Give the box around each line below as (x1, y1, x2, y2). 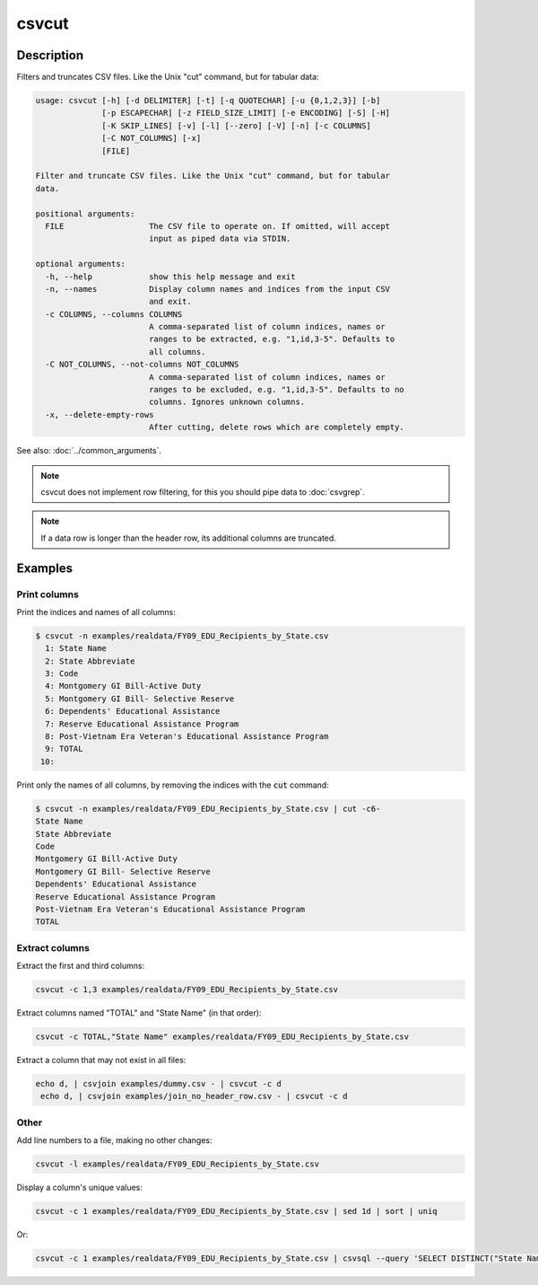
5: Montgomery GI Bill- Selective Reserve (45, 693, 235, 704)
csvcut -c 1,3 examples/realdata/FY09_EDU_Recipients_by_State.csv (35, 984, 339, 994)
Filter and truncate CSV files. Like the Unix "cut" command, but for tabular (35, 171, 390, 181)
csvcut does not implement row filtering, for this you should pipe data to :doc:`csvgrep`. (40, 486, 365, 497)
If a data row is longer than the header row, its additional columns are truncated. (40, 532, 336, 543)
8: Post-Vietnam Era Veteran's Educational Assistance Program (45, 732, 329, 742)
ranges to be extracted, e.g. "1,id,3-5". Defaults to (148, 334, 395, 345)
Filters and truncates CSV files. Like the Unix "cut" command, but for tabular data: (16, 72, 319, 83)
